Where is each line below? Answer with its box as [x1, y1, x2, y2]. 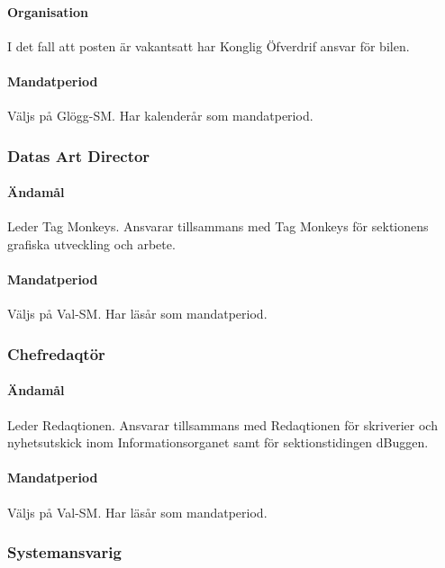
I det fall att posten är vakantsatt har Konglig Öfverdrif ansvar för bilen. [7, 36, 410, 55]
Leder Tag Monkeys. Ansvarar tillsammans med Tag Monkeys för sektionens [7, 217, 429, 236]
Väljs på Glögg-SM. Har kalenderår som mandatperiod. [7, 106, 313, 125]
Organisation [7, 2, 88, 21]
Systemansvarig [7, 541, 122, 563]
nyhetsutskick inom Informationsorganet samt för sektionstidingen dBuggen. [7, 433, 429, 452]
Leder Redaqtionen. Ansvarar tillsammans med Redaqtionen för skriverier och [7, 415, 438, 434]
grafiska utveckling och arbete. [7, 235, 176, 254]
